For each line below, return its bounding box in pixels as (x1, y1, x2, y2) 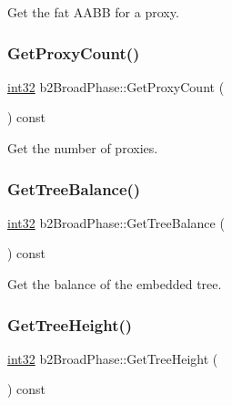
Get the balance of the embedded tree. (7, 275, 222, 293)
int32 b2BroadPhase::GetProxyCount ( (7, 77, 225, 96)
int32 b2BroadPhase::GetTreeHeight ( (7, 348, 218, 368)
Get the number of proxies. (7, 139, 158, 157)
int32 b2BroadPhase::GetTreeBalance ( (7, 213, 225, 232)
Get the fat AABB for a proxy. (7, 3, 179, 21)
